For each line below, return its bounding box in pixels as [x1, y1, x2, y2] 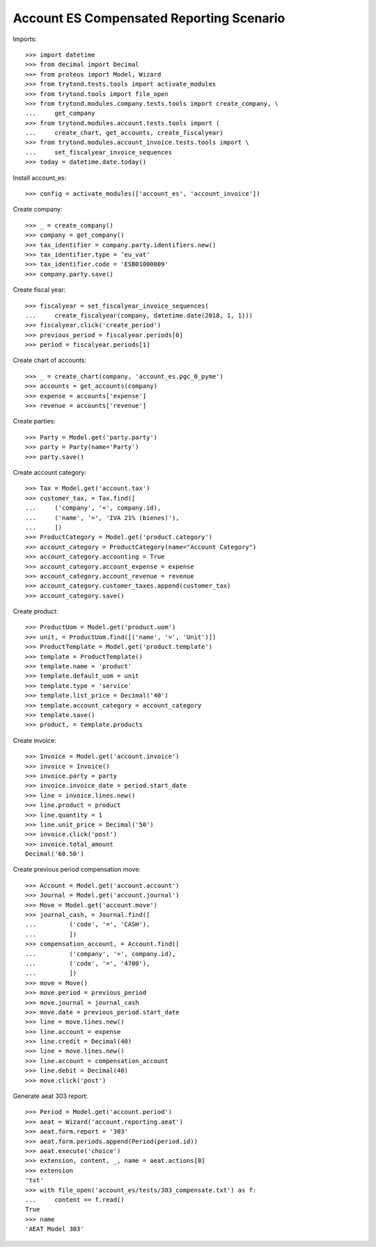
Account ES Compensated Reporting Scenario [13, 10, 285, 26]
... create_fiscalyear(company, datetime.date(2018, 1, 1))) [25, 311, 253, 320]
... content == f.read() [25, 1195, 125, 1204]
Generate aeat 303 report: [13, 1092, 88, 1100]
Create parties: [13, 417, 56, 425]
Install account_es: [13, 173, 67, 182]
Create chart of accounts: [13, 356, 87, 365]
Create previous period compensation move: [13, 865, 141, 874]
